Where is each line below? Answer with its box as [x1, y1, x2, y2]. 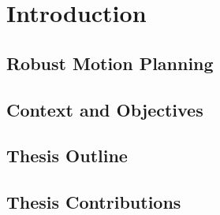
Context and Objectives [6, 97, 203, 121]
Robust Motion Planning [6, 50, 214, 75]
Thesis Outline [6, 143, 128, 168]
